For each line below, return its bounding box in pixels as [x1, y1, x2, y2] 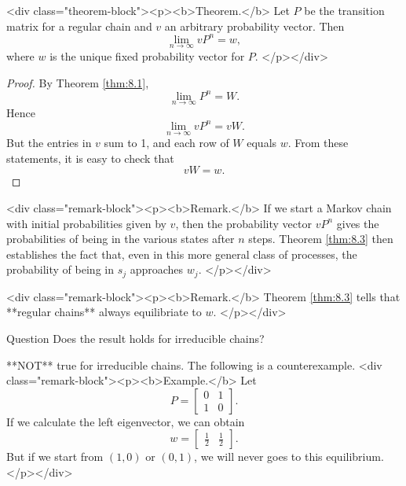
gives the [336, 215, 379, 231]
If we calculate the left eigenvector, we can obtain [6, 413, 245, 429]
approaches [130, 261, 184, 278]
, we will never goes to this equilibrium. [194, 448, 384, 465]
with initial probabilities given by [6, 215, 166, 231]
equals [247, 134, 277, 151]
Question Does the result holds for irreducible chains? [6, 330, 265, 346]
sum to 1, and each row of [104, 134, 229, 151]
